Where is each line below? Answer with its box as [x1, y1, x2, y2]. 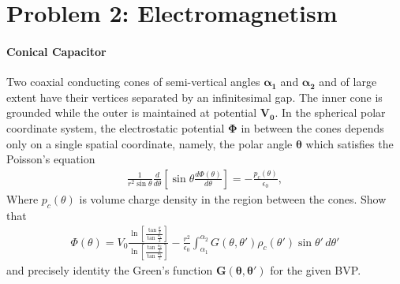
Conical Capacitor [6, 43, 107, 59]
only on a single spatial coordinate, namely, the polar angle [6, 135, 293, 151]
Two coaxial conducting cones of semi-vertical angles [6, 73, 260, 90]
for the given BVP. [270, 262, 361, 278]
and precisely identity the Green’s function [6, 262, 213, 278]
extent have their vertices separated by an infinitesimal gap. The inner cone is [6, 88, 383, 105]
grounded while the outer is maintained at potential [6, 104, 257, 121]
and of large [319, 73, 377, 90]
